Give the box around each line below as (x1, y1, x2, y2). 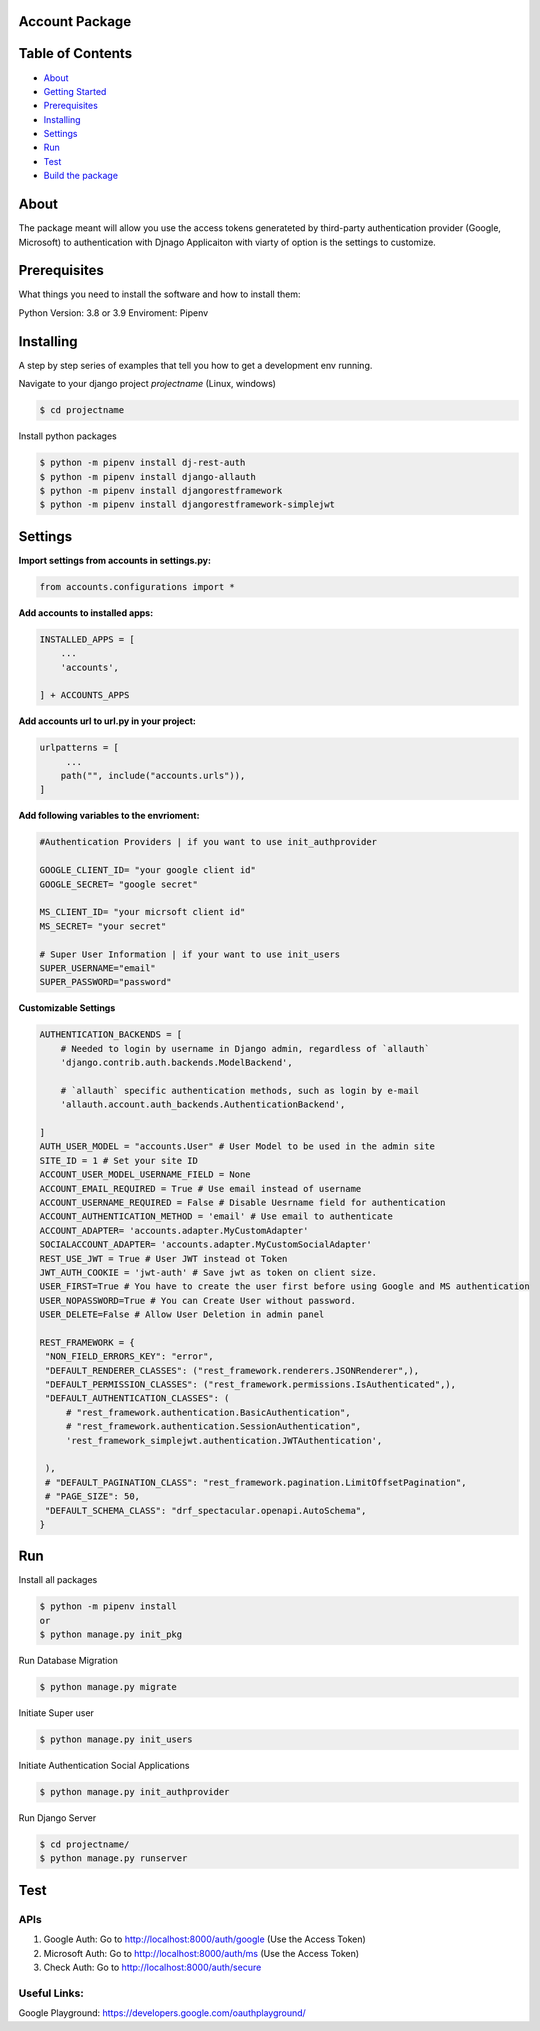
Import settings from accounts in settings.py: (18, 554, 212, 566)
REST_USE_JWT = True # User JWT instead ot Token (39, 1253, 288, 1264)
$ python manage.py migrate (39, 1681, 177, 1693)
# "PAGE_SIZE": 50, (45, 1491, 140, 1502)
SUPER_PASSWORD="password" (39, 976, 172, 988)
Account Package (18, 13, 132, 30)
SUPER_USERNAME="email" (39, 962, 157, 974)
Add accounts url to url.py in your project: (18, 715, 197, 727)
